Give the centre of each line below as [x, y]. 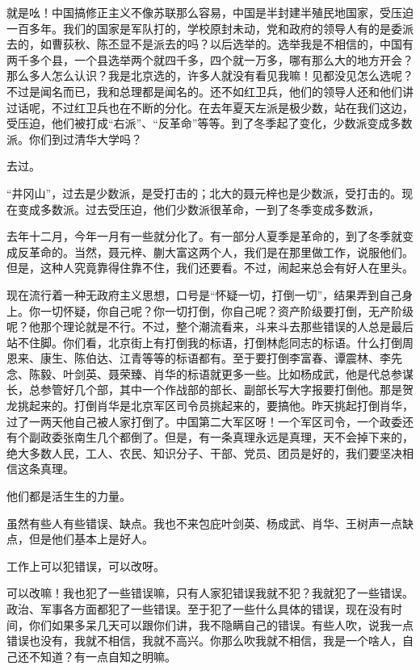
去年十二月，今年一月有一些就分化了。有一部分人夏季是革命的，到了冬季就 [204, 236]
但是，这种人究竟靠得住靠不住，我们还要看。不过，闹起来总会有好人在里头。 [210, 268]
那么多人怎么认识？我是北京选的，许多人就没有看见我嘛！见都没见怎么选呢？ [210, 75]
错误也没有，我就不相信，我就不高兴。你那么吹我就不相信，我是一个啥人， [204, 641]
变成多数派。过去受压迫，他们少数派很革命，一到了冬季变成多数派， [198, 209]
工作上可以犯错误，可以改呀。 [86, 565]
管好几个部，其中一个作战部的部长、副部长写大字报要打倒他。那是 [227, 389]
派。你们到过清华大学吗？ [74, 138]
